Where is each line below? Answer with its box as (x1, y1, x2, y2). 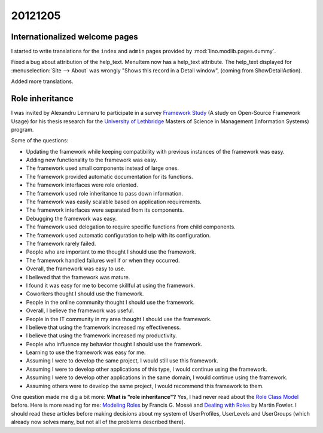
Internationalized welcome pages (11, 32, 138, 42)
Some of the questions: (11, 137, 69, 144)
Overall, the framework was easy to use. (26, 265, 126, 272)
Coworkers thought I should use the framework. (26, 290, 144, 297)
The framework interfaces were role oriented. (26, 181, 138, 188)
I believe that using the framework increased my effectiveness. (26, 324, 181, 331)
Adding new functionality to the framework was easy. (26, 156, 158, 164)
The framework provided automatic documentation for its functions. (26, 173, 194, 180)
